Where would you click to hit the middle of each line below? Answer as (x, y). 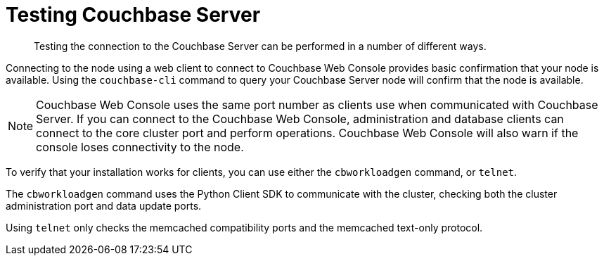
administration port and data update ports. (104, 205)
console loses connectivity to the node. (140, 147)
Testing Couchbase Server (133, 15)
